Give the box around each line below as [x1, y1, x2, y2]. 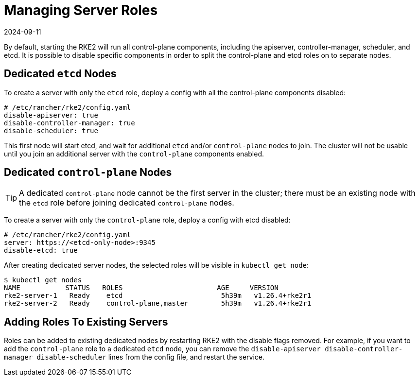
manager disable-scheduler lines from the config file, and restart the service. [4, 353, 265, 362]
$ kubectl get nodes [4, 276, 82, 284]
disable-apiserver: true [4, 111, 98, 119]
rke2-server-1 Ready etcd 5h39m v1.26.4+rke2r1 [4, 292, 312, 300]
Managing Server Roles [4, 2, 158, 18]
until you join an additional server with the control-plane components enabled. [4, 149, 264, 158]
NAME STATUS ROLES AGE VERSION [4, 284, 279, 292]
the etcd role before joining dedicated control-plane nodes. [19, 198, 234, 208]
